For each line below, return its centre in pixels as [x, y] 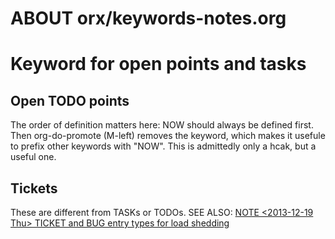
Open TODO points [70, 100]
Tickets [34, 188]
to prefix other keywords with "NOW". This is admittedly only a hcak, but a [163, 146]
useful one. [33, 157]
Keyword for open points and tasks [158, 64]
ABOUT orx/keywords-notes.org [148, 18]
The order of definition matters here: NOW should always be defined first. [162, 125]
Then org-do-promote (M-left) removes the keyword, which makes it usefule [168, 136]
